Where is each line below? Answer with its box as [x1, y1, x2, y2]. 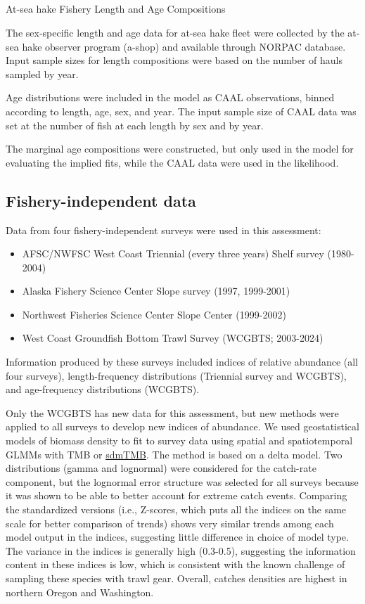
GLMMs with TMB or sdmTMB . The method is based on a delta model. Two [6, 446, 342, 461]
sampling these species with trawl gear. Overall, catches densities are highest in [6, 570, 347, 585]
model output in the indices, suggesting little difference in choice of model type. [6, 529, 349, 544]
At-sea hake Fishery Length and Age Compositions [6, 1, 226, 16]
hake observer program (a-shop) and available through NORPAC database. [22, 39, 346, 53]
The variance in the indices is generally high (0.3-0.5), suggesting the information [6, 543, 356, 558]
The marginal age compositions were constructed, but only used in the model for [6, 141, 354, 156]
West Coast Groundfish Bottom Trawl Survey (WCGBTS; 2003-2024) [22, 330, 324, 345]
